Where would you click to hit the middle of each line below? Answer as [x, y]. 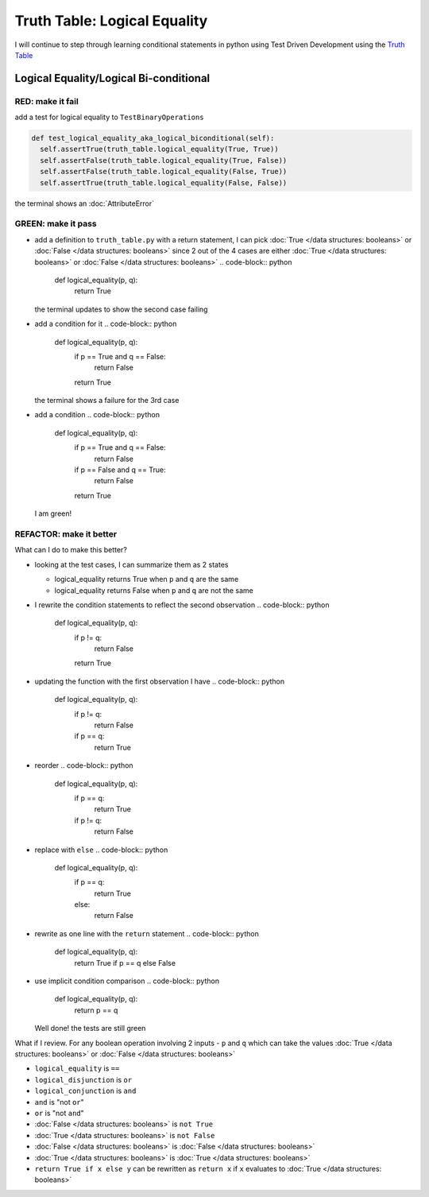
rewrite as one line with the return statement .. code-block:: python [147, 933]
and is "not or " [60, 1102]
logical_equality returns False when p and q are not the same [154, 590]
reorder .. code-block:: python [84, 765]
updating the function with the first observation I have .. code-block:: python [160, 681]
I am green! [53, 513]
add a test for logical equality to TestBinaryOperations [109, 117]
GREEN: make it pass [56, 224]
